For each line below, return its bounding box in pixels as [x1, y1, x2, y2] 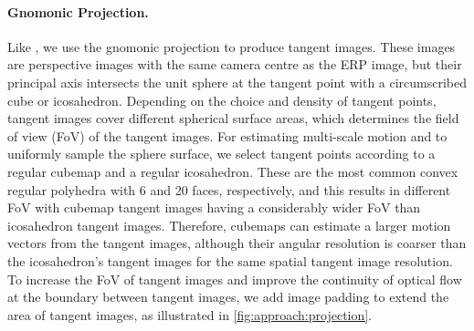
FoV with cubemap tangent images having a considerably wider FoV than [7, 198, 421, 217]
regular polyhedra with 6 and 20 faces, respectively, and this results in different [7, 180, 451, 199]
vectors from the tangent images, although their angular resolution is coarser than [7, 233, 467, 253]
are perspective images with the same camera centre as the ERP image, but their [7, 55, 462, 74]
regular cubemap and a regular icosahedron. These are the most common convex [7, 161, 458, 181]
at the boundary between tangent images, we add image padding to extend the [7, 287, 449, 306]
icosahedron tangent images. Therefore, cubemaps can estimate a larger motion [7, 215, 451, 234]
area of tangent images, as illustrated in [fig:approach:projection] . [7, 305, 373, 324]
